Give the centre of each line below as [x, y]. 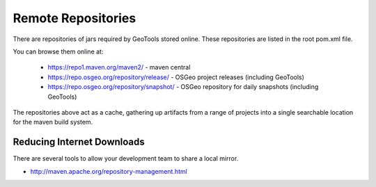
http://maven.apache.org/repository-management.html [109, 171]
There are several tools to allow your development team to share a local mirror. [126, 158]
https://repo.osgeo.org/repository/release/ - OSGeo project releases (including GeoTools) [176, 77]
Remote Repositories [75, 18]
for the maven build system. [53, 122]
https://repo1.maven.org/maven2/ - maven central [119, 67]
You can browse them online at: [58, 51]
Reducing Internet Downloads [79, 142]
